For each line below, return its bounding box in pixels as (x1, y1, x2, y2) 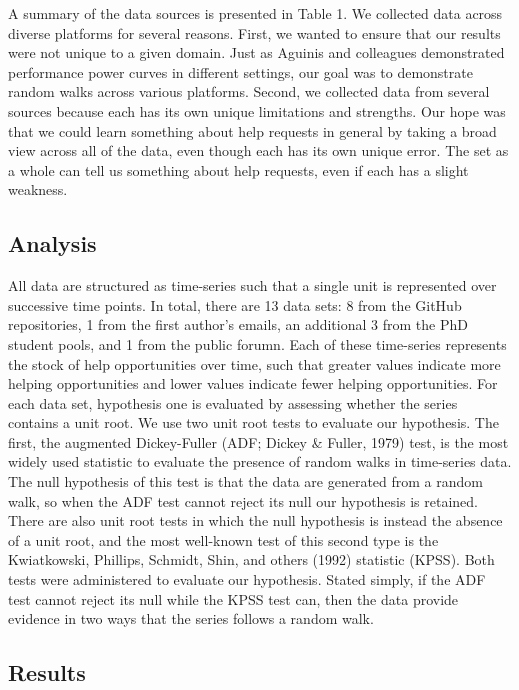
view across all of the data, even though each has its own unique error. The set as (8, 140, 509, 161)
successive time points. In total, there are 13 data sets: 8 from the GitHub (8, 294, 462, 315)
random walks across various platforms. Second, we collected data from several (8, 81, 490, 102)
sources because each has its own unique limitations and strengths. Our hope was (8, 100, 506, 121)
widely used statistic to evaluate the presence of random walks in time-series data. (8, 451, 512, 472)
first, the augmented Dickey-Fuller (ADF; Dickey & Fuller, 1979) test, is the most (8, 431, 509, 452)
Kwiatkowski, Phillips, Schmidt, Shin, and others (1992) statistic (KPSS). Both (8, 549, 495, 570)
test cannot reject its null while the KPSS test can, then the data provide (8, 588, 459, 609)
